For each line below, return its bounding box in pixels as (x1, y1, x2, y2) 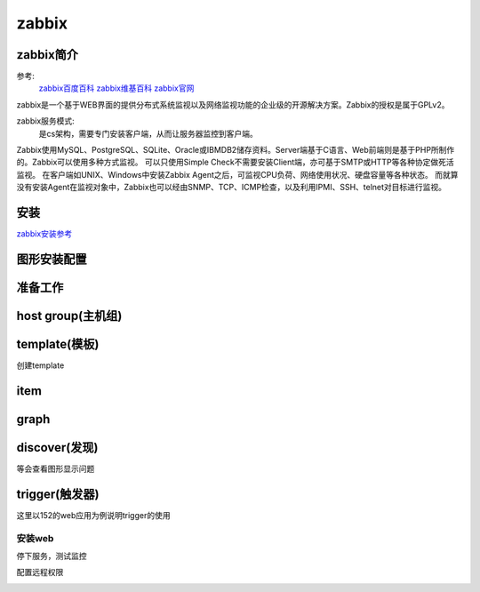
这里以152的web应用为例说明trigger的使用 (16, 509, 171, 520)
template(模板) (16, 336, 100, 351)
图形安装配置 (16, 252, 87, 267)
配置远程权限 (16, 567, 64, 578)
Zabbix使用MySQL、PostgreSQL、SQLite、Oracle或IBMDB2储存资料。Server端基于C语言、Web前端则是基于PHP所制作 (16, 145, 455, 156)
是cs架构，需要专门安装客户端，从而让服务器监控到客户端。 (38, 128, 258, 139)
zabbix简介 (16, 47, 79, 62)
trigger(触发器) (16, 486, 100, 501)
